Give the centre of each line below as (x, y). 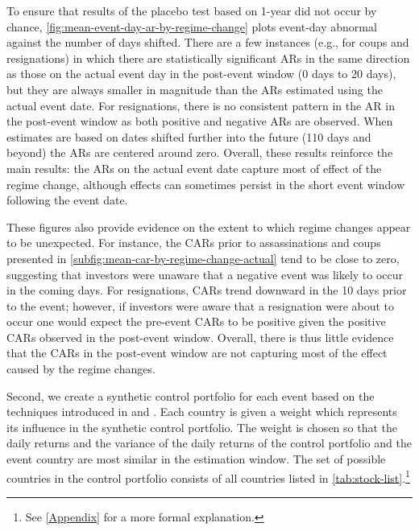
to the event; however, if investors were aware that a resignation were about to (201, 305)
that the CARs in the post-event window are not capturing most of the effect (197, 353)
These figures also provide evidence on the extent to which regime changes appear (209, 226)
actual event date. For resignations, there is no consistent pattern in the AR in (201, 105)
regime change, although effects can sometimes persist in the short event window (206, 184)
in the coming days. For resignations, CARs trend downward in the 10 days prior (207, 290)
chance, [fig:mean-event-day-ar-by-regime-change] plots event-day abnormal (192, 26)
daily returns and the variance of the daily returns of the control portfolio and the (209, 443)
